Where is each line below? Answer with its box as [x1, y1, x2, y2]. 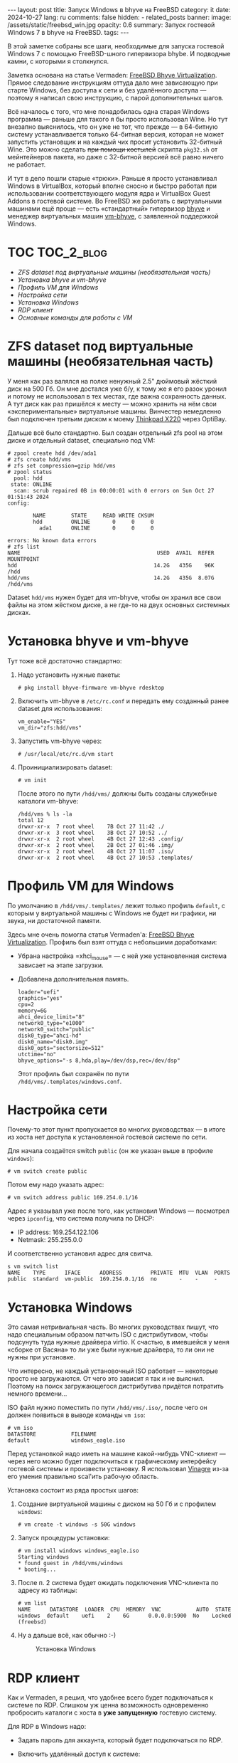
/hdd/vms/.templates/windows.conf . [17, 1077, 122, 1085]
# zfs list [7, 543, 40, 550]
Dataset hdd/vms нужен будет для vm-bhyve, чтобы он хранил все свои [7, 593, 222, 601]
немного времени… [7, 1389, 67, 1398]
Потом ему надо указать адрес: [7, 1180, 104, 1189]
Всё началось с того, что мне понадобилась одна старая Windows [7, 107, 210, 115]
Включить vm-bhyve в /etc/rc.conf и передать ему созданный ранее [17, 696, 229, 705]
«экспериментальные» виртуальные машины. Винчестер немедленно [7, 407, 222, 416]
